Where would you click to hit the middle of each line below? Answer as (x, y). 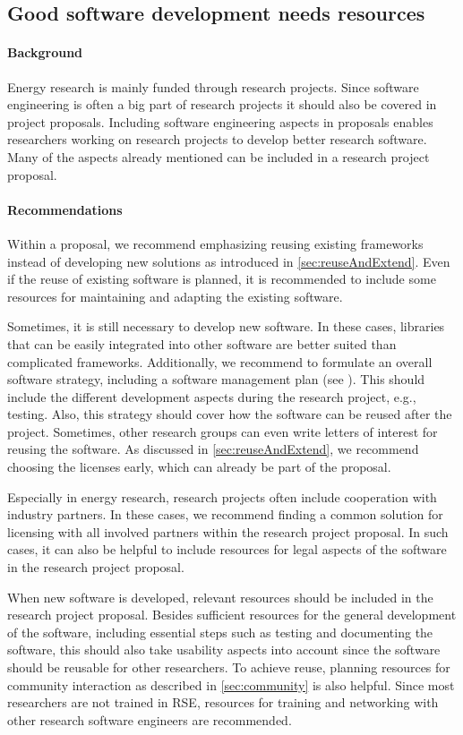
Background (45, 52)
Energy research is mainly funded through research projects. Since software (213, 86)
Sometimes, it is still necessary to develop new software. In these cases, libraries (226, 326)
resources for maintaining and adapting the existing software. (175, 296)
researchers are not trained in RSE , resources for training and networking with (223, 702)
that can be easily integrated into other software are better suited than (202, 343)
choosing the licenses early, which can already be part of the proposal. (199, 467)
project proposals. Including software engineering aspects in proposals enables (220, 121)
